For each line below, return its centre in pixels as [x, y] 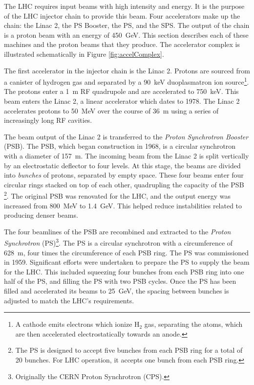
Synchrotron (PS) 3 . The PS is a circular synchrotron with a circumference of [118, 242]
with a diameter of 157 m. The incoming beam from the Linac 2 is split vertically [127, 155]
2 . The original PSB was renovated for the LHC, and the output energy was [117, 195]
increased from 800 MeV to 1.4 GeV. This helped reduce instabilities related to [123, 205]
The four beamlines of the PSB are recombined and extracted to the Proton [117, 231]
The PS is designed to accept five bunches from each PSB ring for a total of [129, 350]
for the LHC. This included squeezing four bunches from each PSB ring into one [124, 271]
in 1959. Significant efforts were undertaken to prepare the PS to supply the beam [127, 262]
